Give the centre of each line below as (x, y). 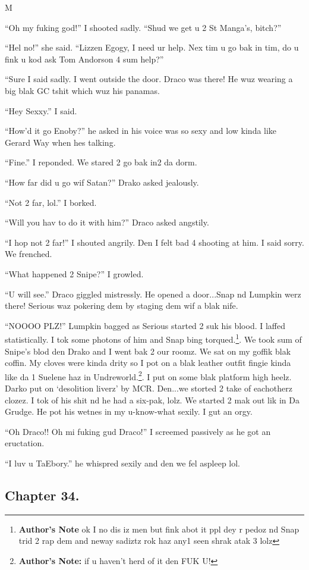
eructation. (25, 443)
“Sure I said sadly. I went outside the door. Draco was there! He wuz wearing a (149, 79)
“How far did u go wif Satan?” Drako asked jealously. (102, 182)
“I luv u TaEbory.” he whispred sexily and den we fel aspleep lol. (123, 463)
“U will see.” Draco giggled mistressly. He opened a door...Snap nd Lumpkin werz (153, 294)
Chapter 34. (42, 495)
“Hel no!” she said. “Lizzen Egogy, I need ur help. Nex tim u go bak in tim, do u (152, 47)
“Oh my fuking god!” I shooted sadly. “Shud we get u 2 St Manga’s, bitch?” (143, 27)
